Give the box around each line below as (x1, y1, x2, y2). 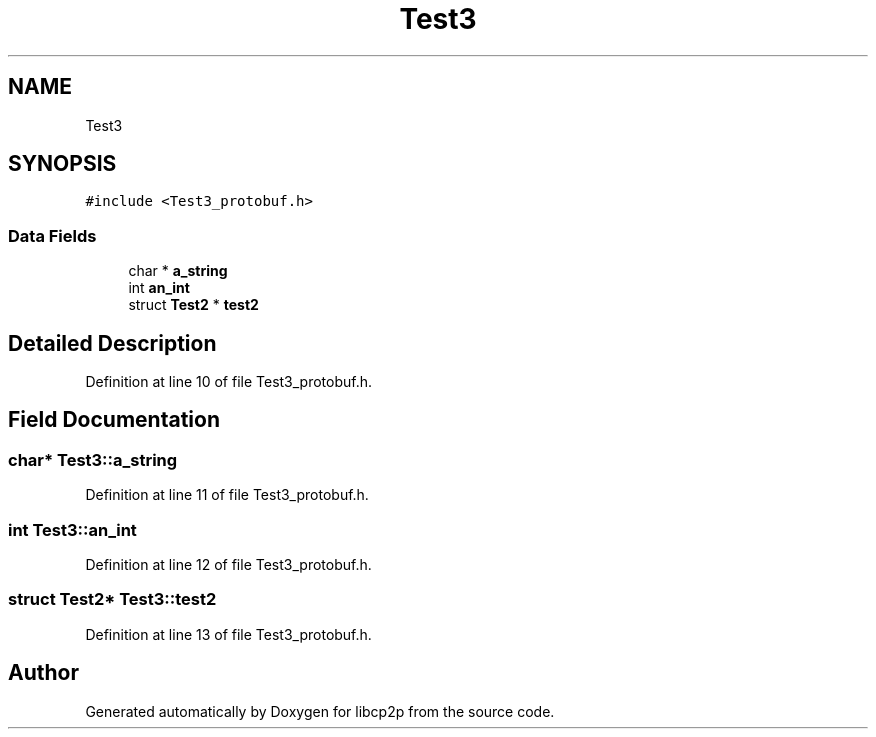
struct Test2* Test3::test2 (8, 589, 217, 610)
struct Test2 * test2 (128, 296, 259, 314)
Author (8, 660, 79, 686)
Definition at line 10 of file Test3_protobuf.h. (85, 373, 373, 391)
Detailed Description (8, 330, 217, 356)
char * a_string (128, 262, 228, 280)
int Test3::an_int (8, 519, 137, 540)
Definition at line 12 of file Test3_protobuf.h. (85, 556, 372, 573)
